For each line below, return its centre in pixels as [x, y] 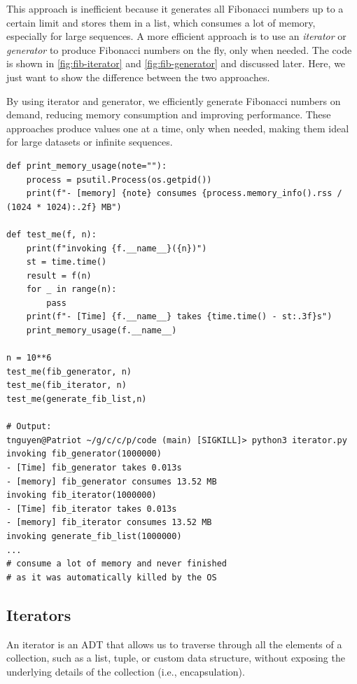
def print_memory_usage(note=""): [87, 166]
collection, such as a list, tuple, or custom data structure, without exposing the [176, 658]
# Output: [29, 427]
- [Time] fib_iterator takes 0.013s [92, 509]
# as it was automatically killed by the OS [112, 577]
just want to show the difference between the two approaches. [138, 77]
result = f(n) [59, 275]
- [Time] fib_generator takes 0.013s [94, 468]
